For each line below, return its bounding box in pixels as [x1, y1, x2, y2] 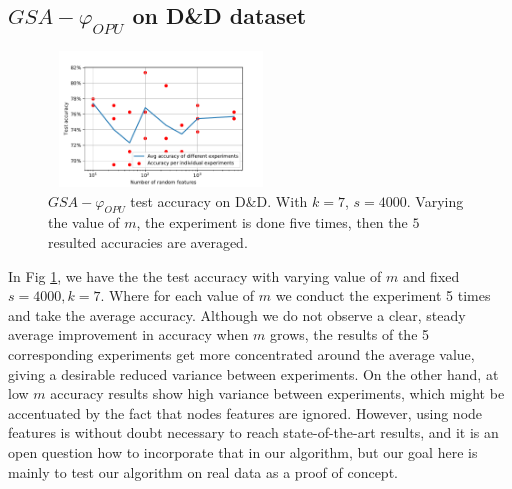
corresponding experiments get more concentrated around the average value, [8, 344, 475, 365]
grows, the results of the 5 [270, 324, 430, 345]
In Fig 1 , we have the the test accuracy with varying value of [8, 265, 382, 286]
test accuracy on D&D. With [130, 190, 308, 211]
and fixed [402, 265, 460, 286]
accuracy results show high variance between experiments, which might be [50, 383, 505, 404]
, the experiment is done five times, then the [136, 212, 408, 233]
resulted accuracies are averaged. [48, 232, 248, 253]
